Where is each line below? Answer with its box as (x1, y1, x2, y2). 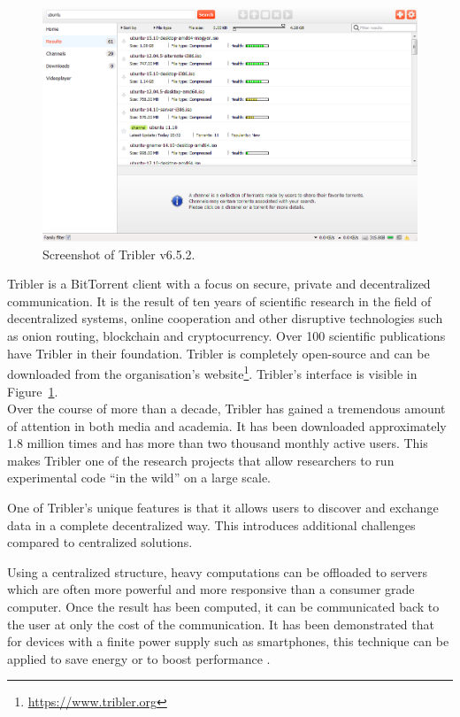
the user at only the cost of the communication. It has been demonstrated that (7, 614, 434, 633)
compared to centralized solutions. (7, 533, 193, 551)
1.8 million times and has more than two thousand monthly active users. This (7, 434, 428, 452)
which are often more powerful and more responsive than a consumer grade (7, 580, 415, 598)
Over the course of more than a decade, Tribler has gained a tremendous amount (7, 399, 446, 418)
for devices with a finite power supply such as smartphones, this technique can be (7, 632, 449, 651)
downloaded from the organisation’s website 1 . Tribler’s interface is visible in (7, 362, 418, 382)
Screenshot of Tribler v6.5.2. (42, 244, 195, 263)
